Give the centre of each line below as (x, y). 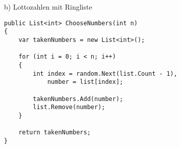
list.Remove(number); (69, 107)
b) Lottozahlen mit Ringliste (48, 7)
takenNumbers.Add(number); (78, 99)
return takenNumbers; (54, 133)
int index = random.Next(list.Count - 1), (105, 73)
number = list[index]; (85, 82)
